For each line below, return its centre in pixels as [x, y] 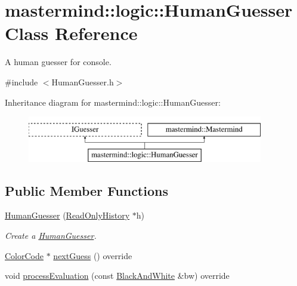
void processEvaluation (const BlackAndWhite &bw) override [117, 276]
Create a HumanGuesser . [51, 236]
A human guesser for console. [58, 62]
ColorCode [24, 255]
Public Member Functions [86, 190]
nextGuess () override [93, 255]
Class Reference [71, 33]
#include [21, 82]
